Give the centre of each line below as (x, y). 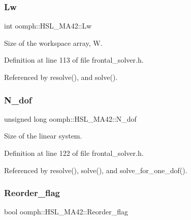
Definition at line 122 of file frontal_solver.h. (74, 153)
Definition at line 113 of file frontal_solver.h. (74, 60)
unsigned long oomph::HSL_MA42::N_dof (70, 118)
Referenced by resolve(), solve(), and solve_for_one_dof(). (96, 170)
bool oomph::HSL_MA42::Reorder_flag (66, 212)
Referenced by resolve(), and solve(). (61, 77)
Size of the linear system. (43, 136)
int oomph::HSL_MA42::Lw (48, 26)
